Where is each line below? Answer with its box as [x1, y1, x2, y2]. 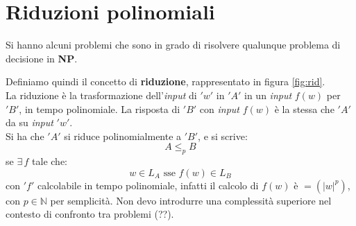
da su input [6, 115, 53, 130]
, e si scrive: [198, 128, 248, 143]
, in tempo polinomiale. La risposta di [19, 101, 180, 116]
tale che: [32, 154, 68, 168]
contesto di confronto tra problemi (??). [6, 207, 174, 221]
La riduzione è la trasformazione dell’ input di [6, 87, 197, 102]
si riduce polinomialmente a [64, 128, 182, 143]
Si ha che [6, 128, 44, 143]
